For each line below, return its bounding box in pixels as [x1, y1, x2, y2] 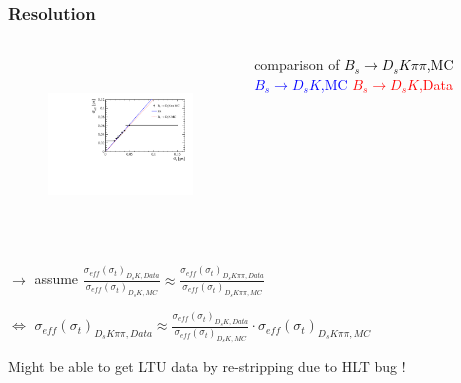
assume [34, 268, 79, 289]
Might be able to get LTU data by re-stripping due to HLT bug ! [8, 355, 406, 376]
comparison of [254, 54, 340, 75]
